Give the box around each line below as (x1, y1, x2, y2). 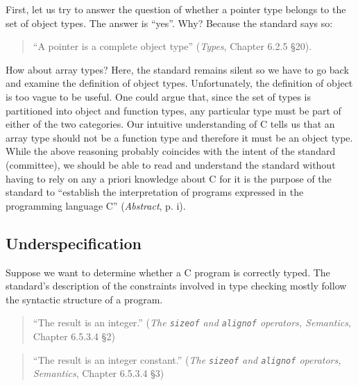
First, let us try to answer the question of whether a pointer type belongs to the (6, 2, 346, 16)
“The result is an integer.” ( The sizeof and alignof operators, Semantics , (33, 315, 351, 330)
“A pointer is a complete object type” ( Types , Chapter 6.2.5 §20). (33, 39, 312, 53)
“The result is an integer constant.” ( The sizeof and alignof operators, (33, 352, 341, 367)
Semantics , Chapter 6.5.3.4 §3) (33, 366, 164, 380)
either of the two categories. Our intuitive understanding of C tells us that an (6, 117, 335, 131)
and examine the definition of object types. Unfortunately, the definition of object (6, 76, 353, 90)
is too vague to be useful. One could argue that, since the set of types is (6, 89, 311, 103)
